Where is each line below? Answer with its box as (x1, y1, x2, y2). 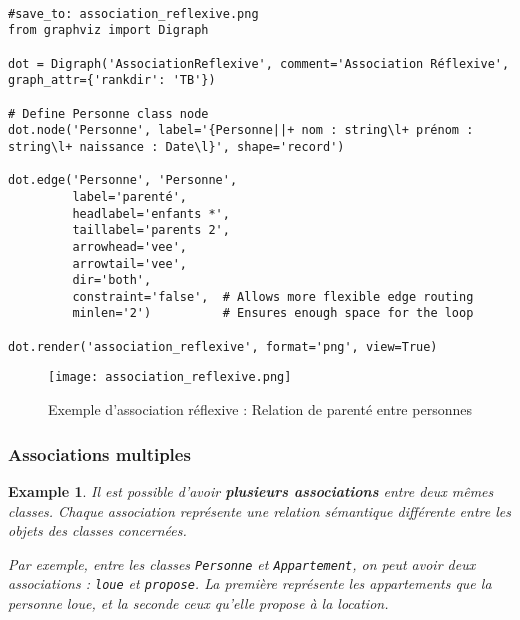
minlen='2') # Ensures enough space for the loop (72, 306, 474, 321)
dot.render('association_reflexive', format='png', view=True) (8, 339, 438, 354)
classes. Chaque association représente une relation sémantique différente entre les (8, 500, 511, 521)
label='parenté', (72, 189, 187, 204)
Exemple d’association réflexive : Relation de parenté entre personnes (48, 399, 472, 420)
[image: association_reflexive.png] (48, 370, 292, 385)
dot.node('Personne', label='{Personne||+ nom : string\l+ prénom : (8, 123, 474, 138)
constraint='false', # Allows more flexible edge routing (72, 289, 474, 304)
